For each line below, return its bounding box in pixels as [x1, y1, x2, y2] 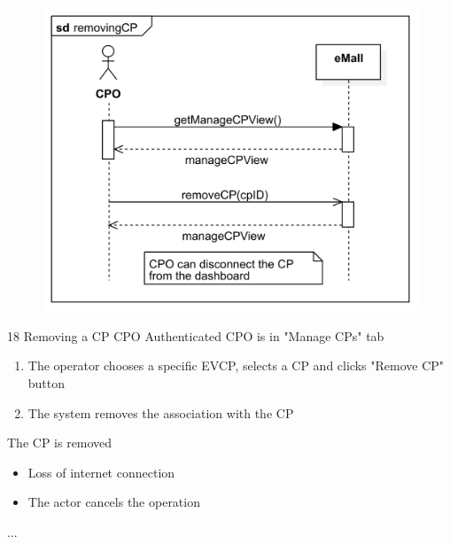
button [27, 374, 66, 392]
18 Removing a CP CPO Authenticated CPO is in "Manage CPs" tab [7, 326, 384, 345]
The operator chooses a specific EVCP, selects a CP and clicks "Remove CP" [27, 356, 445, 375]
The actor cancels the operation [27, 493, 200, 511]
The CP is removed [7, 433, 112, 452]
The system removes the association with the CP [27, 403, 294, 422]
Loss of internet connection [27, 462, 175, 481]
